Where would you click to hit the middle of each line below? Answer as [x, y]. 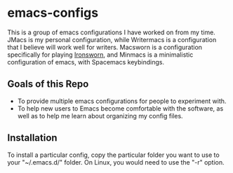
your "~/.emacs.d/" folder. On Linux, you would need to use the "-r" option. [116, 162]
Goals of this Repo [48, 84]
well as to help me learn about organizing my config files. [100, 116]
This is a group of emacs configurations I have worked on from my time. [111, 32]
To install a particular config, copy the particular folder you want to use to [113, 155]
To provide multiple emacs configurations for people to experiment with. [122, 101]
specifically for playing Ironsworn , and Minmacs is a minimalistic [100, 55]
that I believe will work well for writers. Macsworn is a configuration [105, 47]
